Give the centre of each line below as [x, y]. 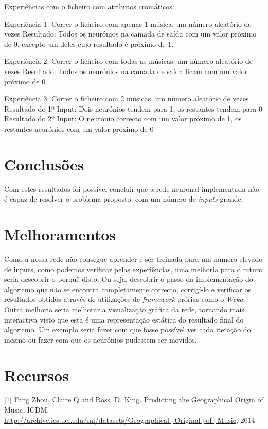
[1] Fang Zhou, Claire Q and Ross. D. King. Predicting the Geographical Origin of [134, 399]
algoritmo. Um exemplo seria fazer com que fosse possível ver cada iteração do [128, 329]
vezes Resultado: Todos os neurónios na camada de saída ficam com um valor [126, 71]
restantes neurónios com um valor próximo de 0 [79, 128]
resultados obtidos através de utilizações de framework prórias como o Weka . [125, 299]
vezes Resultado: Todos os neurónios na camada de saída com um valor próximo [130, 34]
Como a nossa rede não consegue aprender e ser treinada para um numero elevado [133, 258]
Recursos [37, 375]
